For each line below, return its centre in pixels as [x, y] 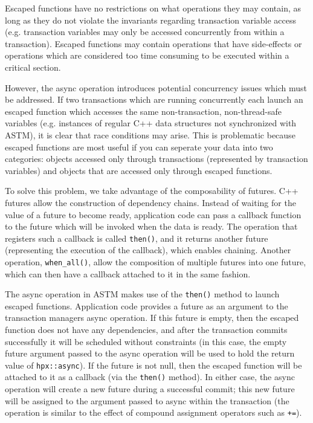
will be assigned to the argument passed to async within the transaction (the [147, 400]
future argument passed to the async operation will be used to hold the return [150, 353]
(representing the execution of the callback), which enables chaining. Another [148, 250]
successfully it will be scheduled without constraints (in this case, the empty [146, 341]
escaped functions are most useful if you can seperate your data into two [139, 147]
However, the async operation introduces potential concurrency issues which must [156, 87]
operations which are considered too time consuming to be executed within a [147, 55]
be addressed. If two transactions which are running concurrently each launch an [154, 99]
